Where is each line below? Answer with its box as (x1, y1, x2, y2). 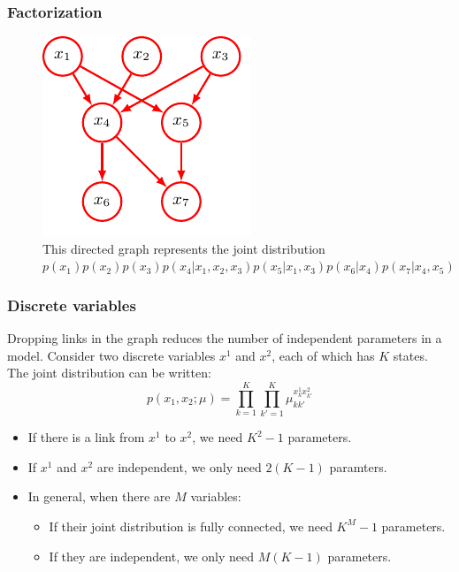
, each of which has (272, 346, 375, 364)
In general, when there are (27, 487, 171, 506)
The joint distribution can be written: (7, 363, 211, 382)
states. (393, 346, 428, 364)
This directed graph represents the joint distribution (42, 239, 325, 257)
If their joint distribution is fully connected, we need (49, 516, 333, 535)
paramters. (329, 457, 387, 476)
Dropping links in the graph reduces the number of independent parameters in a (7, 329, 442, 347)
